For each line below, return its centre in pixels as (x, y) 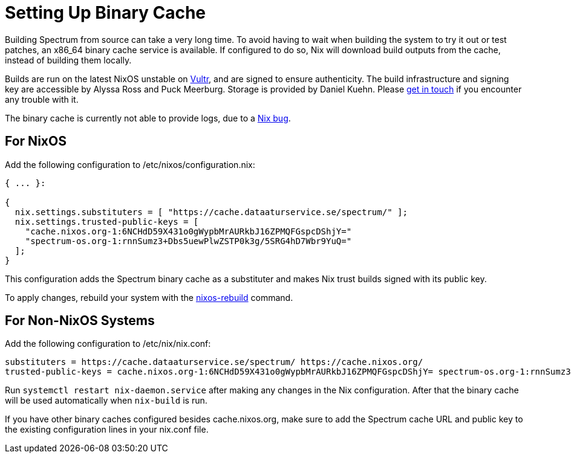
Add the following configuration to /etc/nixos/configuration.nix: (130, 164)
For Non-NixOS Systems (80, 321)
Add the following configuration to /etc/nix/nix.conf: (108, 344)
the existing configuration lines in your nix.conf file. (107, 430)
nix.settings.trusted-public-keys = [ (107, 221)
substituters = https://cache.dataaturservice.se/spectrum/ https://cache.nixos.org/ (214, 362)
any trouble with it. (42, 99)
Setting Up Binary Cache (106, 13)
